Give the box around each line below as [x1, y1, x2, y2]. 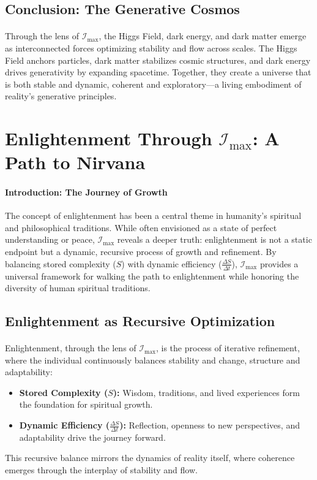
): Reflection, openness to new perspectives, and [119, 419, 300, 432]
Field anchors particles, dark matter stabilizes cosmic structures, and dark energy [5, 53, 311, 66]
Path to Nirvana [5, 150, 146, 175]
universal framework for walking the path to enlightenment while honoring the [5, 269, 299, 282]
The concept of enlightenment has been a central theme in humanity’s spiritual [5, 209, 302, 222]
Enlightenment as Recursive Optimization [5, 311, 275, 330]
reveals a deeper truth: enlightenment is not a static [117, 233, 312, 246]
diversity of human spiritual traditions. [5, 281, 151, 294]
